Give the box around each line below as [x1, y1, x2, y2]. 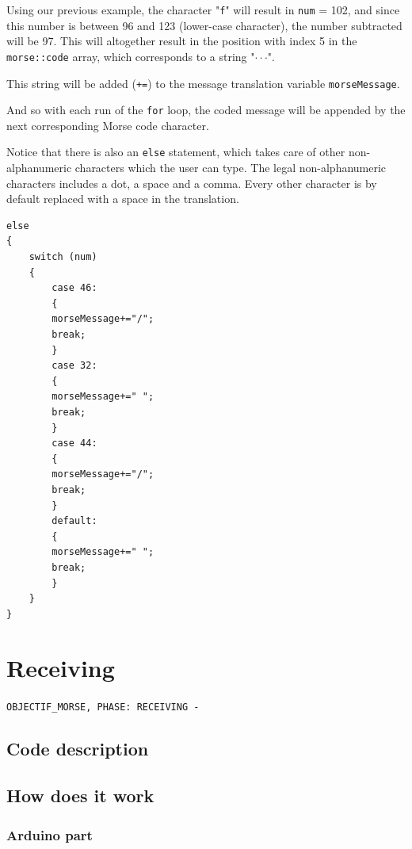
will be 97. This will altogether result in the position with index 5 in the [6, 33, 357, 49]
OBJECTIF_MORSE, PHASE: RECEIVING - [6, 702, 200, 713]
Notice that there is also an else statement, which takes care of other [6, 143, 345, 160]
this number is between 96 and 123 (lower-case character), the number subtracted [6, 17, 402, 33]
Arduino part [6, 824, 93, 844]
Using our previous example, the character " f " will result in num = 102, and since [6, 2, 400, 17]
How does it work [6, 783, 154, 808]
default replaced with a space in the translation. [6, 190, 239, 207]
